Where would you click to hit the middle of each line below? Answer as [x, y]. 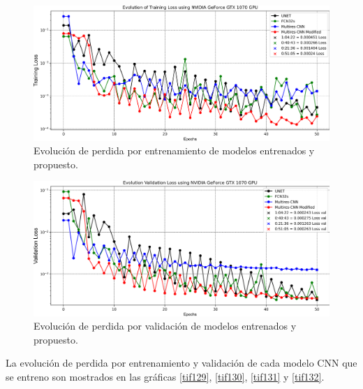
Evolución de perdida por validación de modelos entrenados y [165, 326]
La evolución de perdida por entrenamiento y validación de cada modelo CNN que [181, 363]
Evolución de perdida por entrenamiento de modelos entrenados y [174, 151]
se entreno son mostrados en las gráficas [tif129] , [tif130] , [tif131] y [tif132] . [165, 377]
